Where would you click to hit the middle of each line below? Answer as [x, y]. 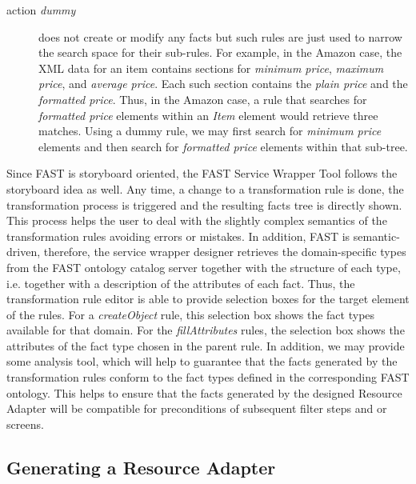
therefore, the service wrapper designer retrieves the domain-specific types [225, 252]
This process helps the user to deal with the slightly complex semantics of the [197, 220]
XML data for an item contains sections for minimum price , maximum [211, 68]
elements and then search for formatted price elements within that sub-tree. [223, 146]
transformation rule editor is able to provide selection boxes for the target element [208, 299]
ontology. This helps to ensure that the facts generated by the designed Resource [204, 392]
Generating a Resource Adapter [141, 467]
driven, [24, 252]
